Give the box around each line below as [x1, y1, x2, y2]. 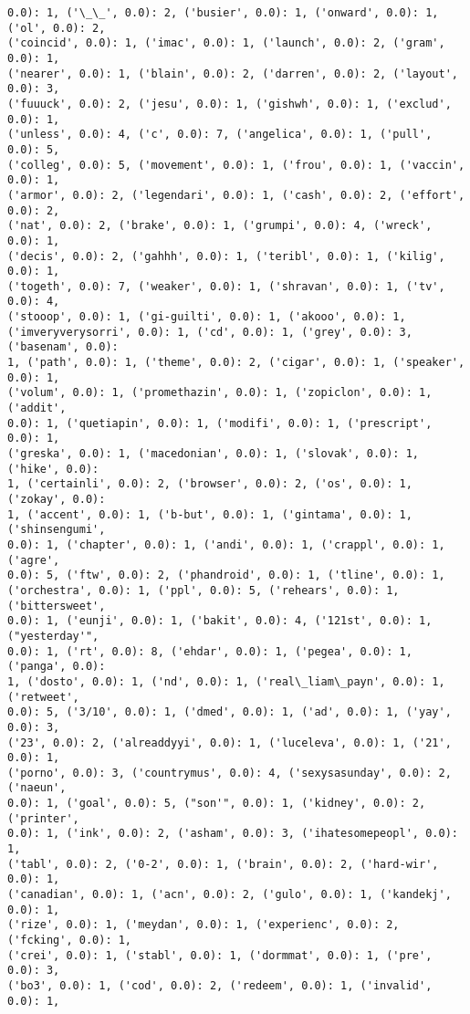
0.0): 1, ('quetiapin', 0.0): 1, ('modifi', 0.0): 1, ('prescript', [7, 416, 433, 430]
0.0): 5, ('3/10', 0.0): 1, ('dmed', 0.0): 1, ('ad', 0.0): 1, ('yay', [7, 706, 452, 719]
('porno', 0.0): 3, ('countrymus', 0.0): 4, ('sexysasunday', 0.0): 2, [7, 766, 452, 779]
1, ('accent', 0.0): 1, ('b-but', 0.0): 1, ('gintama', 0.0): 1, [7, 507, 413, 521]
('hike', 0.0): [7, 462, 99, 476]
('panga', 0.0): [7, 660, 106, 674]
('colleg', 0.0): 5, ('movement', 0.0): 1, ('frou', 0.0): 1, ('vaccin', [7, 158, 465, 172]
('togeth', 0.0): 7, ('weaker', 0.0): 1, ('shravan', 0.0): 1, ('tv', [7, 279, 445, 293]
